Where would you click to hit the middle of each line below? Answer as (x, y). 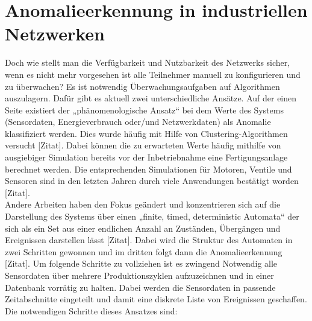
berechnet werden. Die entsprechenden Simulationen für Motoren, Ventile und (148, 169)
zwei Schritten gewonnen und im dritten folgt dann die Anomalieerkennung (144, 251)
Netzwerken (55, 33)
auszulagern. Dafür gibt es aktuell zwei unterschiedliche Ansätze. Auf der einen (151, 98)
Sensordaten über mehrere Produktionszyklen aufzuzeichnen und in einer (139, 275)
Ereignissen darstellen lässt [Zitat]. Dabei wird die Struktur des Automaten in (149, 240)
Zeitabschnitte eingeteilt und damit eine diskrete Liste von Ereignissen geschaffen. (156, 299)
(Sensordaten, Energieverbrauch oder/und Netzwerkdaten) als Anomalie (138, 122)
